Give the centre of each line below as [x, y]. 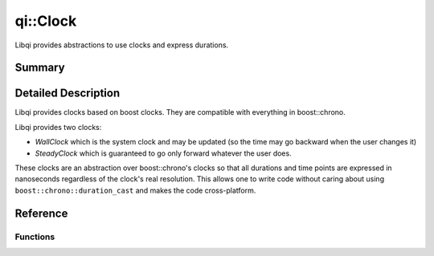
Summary [40, 68]
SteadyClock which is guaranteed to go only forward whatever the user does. [164, 153]
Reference [41, 213]
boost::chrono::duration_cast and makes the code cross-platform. [135, 190]
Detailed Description [68, 93]
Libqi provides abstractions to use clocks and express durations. [122, 45]
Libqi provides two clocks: [58, 127]
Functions [35, 237]
